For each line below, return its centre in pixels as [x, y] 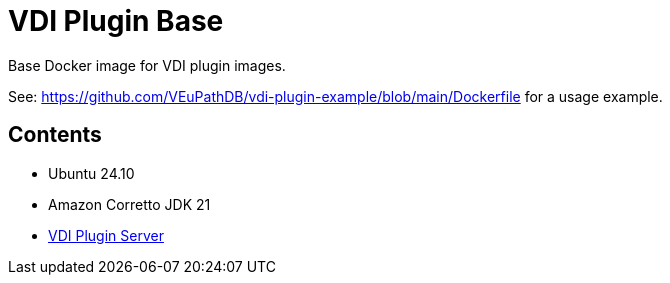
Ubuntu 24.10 [91, 173]
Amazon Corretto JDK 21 [129, 204]
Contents [55, 135]
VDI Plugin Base [116, 21]
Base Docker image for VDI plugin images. [147, 65]
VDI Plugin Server [106, 235]
